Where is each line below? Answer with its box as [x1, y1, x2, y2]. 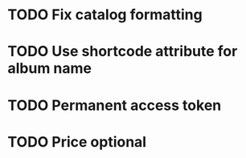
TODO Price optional [7, 132, 146, 151]
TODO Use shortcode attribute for [7, 43, 238, 61]
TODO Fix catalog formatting [7, 6, 203, 24]
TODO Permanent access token [7, 96, 222, 114]
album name [7, 59, 92, 78]
